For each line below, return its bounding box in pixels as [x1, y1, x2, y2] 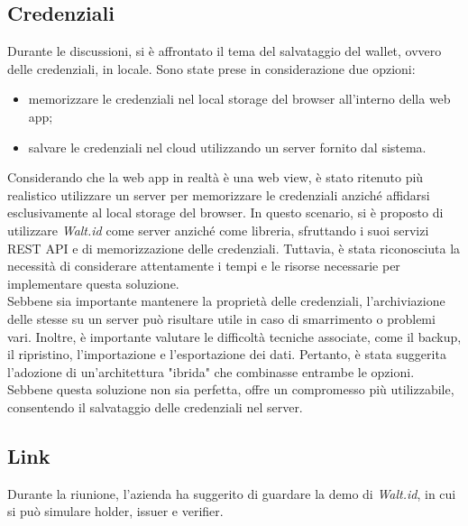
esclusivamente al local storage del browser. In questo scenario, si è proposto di [7, 203, 444, 222]
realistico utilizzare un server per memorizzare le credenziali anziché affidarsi [7, 185, 430, 204]
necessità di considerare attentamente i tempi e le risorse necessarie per [7, 256, 400, 275]
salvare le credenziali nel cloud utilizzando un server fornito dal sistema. [28, 137, 427, 156]
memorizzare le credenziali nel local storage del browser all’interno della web [28, 89, 451, 108]
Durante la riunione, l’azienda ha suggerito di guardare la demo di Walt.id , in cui [7, 484, 456, 503]
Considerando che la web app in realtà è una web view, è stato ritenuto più [7, 168, 424, 187]
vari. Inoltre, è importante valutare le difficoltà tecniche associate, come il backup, [7, 327, 462, 346]
